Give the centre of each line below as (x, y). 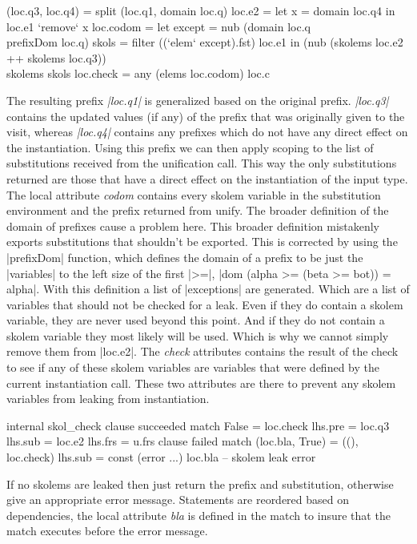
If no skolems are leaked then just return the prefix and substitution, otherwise (200, 484)
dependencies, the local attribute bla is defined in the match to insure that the (198, 515)
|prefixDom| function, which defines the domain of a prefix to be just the (185, 257)
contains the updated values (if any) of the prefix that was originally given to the (206, 116)
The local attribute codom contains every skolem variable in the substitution (194, 194)
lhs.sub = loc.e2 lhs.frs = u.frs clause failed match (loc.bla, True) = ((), (182, 441)
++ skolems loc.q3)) (56, 57)
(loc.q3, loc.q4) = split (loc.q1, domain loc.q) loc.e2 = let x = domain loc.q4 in (201, 10)
